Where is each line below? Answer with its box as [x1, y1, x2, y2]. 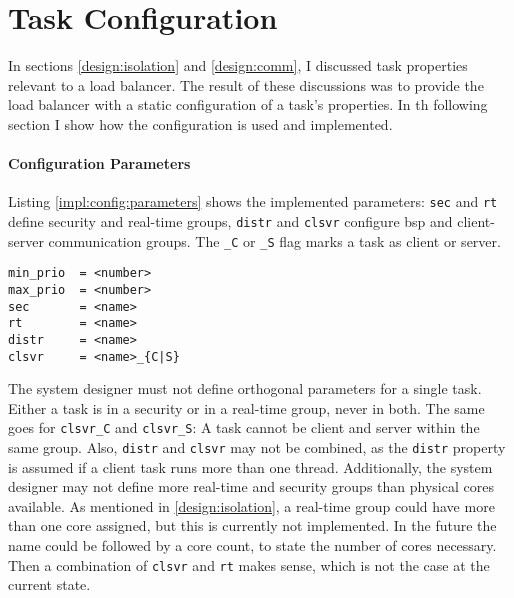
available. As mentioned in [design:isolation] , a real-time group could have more [8, 495, 495, 516]
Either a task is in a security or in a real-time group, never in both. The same [8, 397, 485, 418]
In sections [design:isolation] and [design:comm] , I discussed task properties [8, 55, 468, 76]
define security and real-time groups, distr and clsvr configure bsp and [8, 210, 453, 231]
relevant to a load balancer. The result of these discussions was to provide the [8, 74, 484, 95]
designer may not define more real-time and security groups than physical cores [8, 476, 494, 497]
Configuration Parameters [8, 153, 191, 174]
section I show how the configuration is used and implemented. [8, 113, 393, 134]
